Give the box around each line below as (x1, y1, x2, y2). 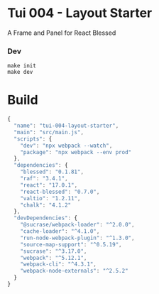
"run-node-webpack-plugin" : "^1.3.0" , (20, 234, 135, 241)
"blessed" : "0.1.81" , (20, 168, 84, 175)
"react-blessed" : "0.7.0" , (20, 188, 100, 195)
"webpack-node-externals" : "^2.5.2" (20, 268, 129, 275)
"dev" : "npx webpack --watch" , (20, 142, 113, 149)
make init (7, 62, 37, 70)
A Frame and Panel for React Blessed (7, 28, 116, 37)
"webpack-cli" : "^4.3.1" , (20, 261, 97, 268)
